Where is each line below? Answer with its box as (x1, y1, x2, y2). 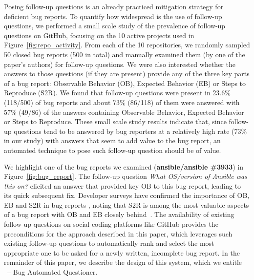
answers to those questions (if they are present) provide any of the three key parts (4, 68, 250, 79)
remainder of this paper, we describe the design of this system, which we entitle (4, 257, 242, 267)
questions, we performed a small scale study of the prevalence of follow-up (4, 21, 226, 31)
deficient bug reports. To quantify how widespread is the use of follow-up (4, 11, 222, 21)
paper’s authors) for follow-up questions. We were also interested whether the (4, 59, 235, 69)
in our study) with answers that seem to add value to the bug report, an (4, 135, 221, 146)
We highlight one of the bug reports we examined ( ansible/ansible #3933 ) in (4, 161, 244, 172)
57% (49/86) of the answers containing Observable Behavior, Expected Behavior (4, 107, 244, 117)
